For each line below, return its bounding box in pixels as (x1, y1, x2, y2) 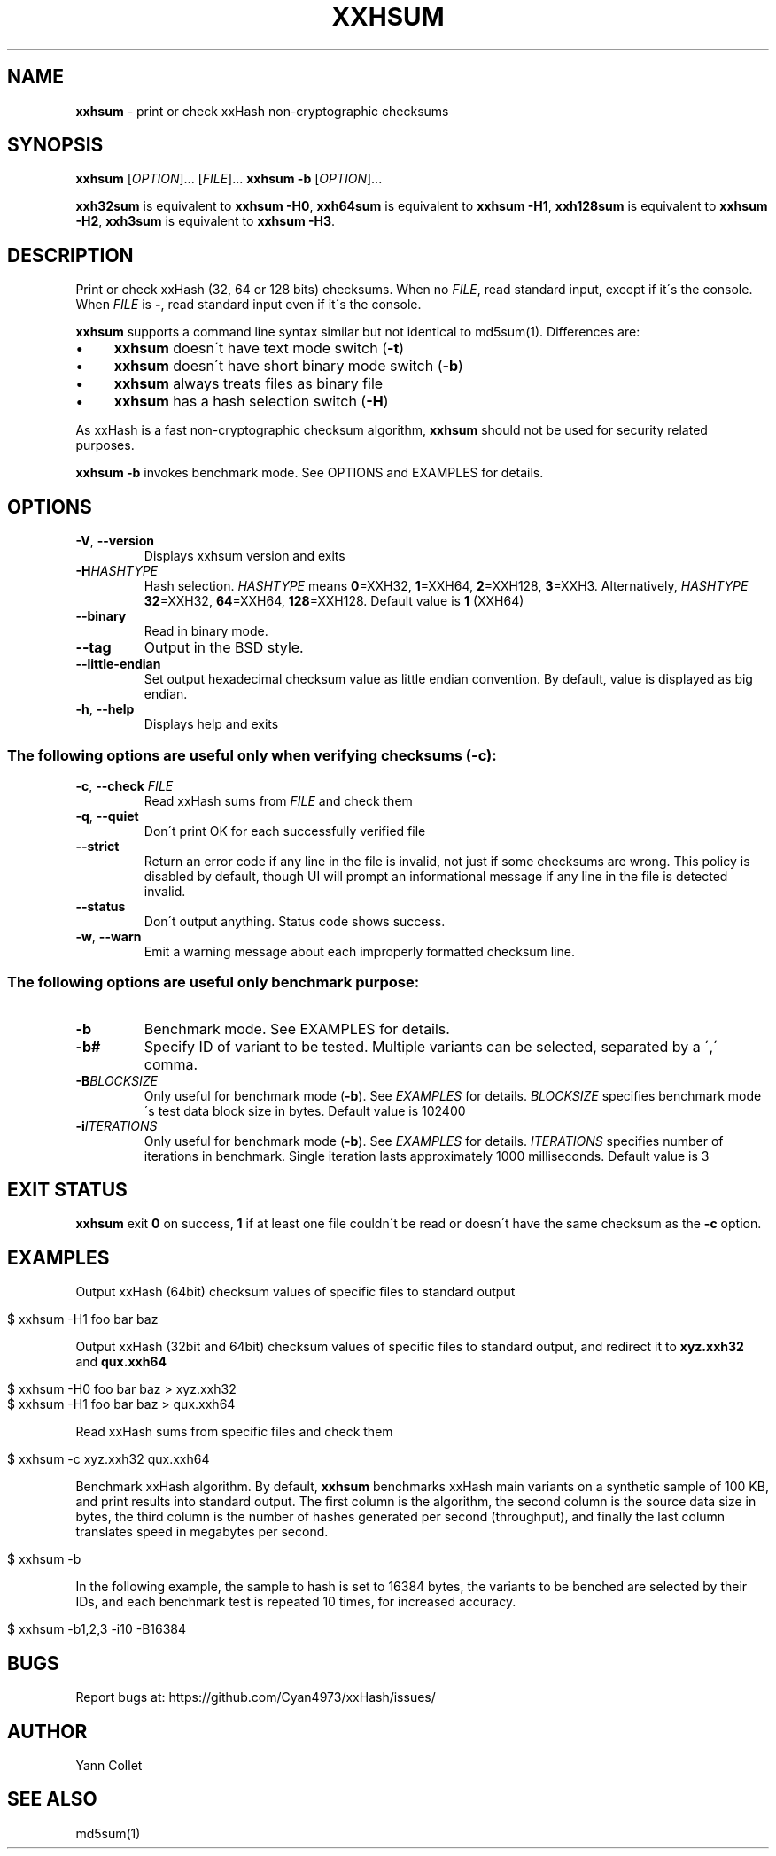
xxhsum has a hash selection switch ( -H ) (113, 392, 389, 411)
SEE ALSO (7, 1788, 97, 1811)
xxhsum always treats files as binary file (113, 375, 384, 393)
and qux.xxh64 (75, 1354, 167, 1370)
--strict (75, 838, 120, 854)
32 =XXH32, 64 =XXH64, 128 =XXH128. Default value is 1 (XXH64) (144, 593, 524, 609)
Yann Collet (75, 1758, 143, 1773)
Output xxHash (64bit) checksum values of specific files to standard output (75, 1284, 516, 1300)
